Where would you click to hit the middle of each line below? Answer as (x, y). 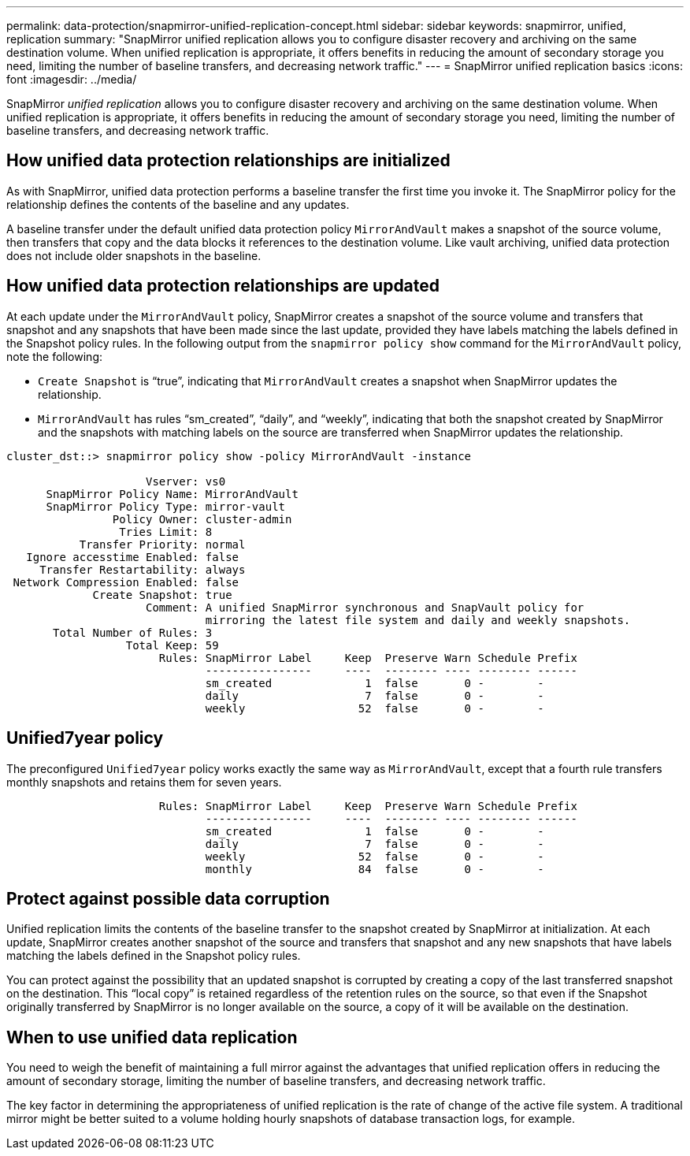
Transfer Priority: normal (162, 544)
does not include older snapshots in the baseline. (134, 255)
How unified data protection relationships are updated (223, 286)
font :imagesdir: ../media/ (72, 79)
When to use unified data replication (152, 1037)
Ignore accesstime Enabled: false (133, 557)
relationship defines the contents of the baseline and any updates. (178, 204)
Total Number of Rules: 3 (133, 632)
